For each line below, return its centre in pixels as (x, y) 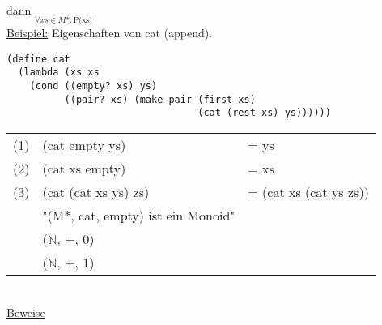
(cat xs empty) (84, 169)
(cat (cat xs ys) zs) (96, 192)
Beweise (26, 312)
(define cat (38, 59)
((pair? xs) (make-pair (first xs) (160, 99)
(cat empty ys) (84, 145)
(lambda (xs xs (59, 73)
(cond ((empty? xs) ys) (93, 86)
